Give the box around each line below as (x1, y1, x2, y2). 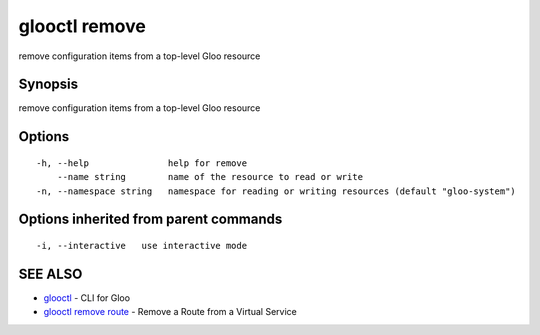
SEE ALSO (18, 265, 83, 282)
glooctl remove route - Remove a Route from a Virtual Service (43, 306, 297, 318)
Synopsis (18, 76, 79, 93)
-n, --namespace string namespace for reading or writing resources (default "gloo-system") (36, 185, 517, 197)
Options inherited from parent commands (18, 211, 283, 228)
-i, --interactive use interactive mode (36, 240, 248, 252)
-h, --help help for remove (36, 157, 248, 169)
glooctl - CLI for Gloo (43, 291, 130, 304)
